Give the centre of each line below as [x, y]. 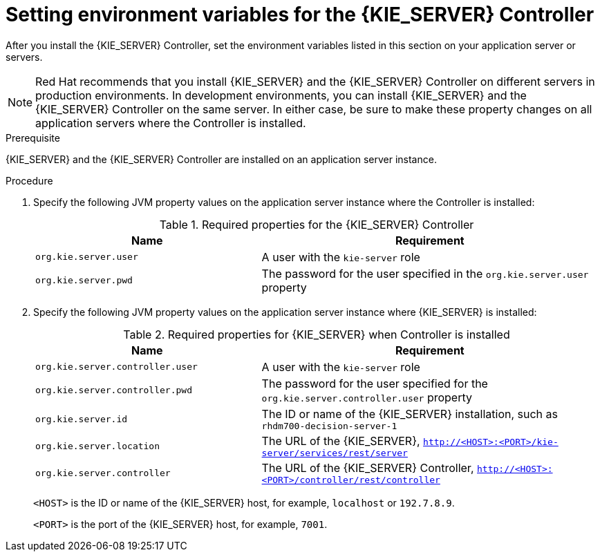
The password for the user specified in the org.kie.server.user [425, 273]
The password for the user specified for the [375, 383]
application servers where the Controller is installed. [171, 123]
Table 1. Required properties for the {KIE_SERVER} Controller [317, 224]
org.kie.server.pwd [84, 281]
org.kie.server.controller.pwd [114, 390]
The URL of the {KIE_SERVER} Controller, [368, 468]
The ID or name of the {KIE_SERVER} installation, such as [410, 414]
